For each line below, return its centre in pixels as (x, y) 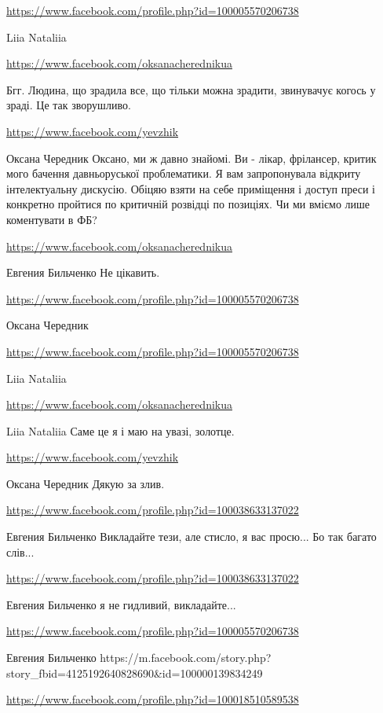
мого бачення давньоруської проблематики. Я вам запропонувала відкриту (184, 173)
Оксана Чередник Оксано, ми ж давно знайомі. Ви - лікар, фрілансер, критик (191, 158)
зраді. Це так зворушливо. (69, 105)
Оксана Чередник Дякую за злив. (86, 483)
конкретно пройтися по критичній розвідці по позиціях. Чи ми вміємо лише (188, 204)
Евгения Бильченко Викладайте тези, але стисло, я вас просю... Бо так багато (191, 537)
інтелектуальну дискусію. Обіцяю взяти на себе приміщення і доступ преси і (191, 188)
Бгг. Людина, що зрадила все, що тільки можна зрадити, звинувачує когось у (191, 89)
